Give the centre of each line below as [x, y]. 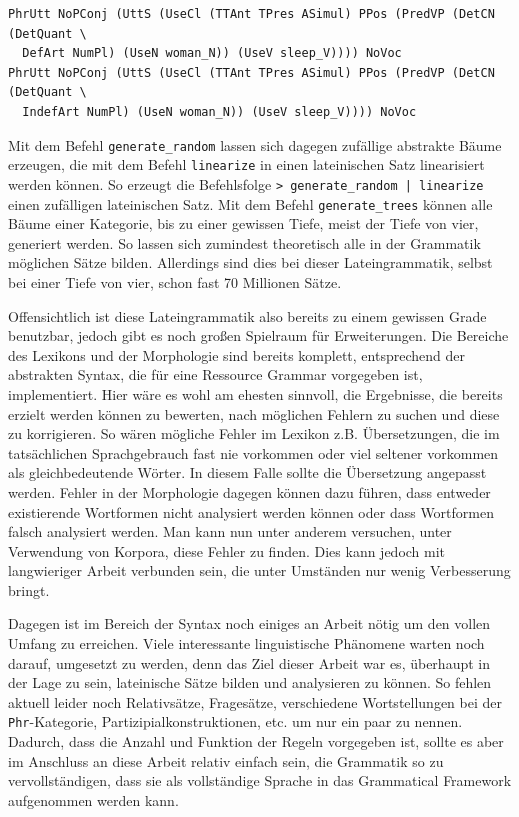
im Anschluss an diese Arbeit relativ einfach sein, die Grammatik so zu [226, 760]
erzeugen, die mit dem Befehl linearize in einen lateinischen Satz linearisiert [246, 164]
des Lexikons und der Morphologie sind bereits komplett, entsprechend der [236, 354]
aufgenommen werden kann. [93, 799]
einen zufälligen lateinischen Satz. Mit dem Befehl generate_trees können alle [250, 203]
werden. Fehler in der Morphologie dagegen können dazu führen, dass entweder [249, 491]
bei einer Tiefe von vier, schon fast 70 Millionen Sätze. [175, 281]
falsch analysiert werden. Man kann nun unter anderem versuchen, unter [230, 531]
